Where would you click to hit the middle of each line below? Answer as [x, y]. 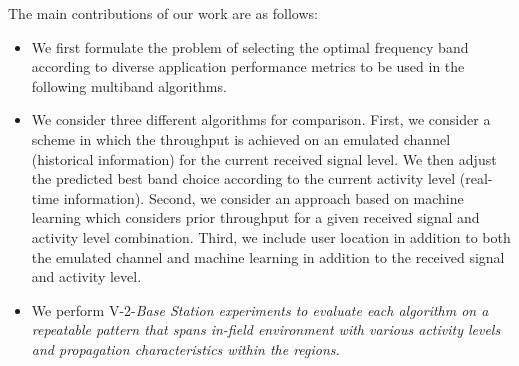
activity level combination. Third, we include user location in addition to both [271, 236]
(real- [476, 178]
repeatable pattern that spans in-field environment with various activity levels [266, 329]
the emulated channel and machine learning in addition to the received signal [268, 256]
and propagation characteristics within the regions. [185, 348]
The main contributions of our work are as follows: [163, 13]
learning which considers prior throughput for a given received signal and [255, 217]
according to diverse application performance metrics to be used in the [248, 66]
